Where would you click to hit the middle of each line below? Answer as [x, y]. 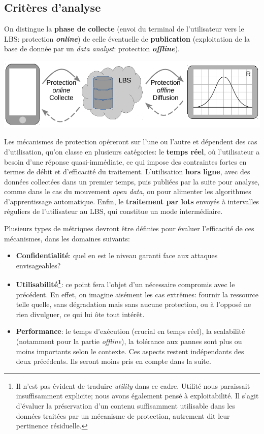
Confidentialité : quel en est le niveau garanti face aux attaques [117, 255]
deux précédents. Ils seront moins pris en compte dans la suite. [113, 361]
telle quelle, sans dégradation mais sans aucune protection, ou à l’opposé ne [134, 304]
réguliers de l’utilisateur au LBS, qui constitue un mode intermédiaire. [113, 211]
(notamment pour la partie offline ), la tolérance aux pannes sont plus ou [129, 341]
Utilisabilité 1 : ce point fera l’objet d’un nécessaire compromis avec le [125, 284]
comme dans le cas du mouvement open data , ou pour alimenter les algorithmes [128, 191]
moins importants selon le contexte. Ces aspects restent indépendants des [130, 351]
